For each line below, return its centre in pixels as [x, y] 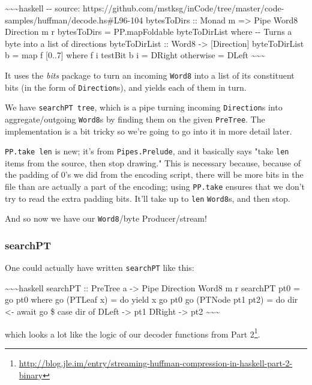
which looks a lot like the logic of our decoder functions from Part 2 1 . [133, 333]
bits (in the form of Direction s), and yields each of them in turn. [126, 87]
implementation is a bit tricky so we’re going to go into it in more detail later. [148, 131]
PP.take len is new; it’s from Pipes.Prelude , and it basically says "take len [147, 151]
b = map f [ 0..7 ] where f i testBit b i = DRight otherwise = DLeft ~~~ [135, 55]
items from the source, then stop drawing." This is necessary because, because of [153, 162]
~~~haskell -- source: [43, 8]
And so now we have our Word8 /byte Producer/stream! [106, 218]
